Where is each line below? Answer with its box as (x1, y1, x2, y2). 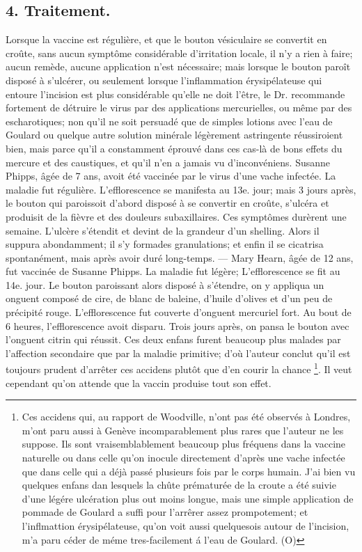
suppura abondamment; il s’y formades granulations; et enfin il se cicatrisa (6, 237, 324, 251)
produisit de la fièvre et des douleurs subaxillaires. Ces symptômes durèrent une (6, 209, 347, 223)
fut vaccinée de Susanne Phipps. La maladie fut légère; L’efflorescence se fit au (6, 264, 340, 278)
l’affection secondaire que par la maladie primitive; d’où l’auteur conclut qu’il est (6, 345, 351, 360)
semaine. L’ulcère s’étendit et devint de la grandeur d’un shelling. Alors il (6, 223, 320, 237)
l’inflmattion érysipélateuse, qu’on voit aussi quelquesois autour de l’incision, (22, 519, 349, 533)
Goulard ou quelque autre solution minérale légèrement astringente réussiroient (6, 127, 343, 142)
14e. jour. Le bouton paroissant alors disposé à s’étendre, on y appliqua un (6, 277, 324, 292)
